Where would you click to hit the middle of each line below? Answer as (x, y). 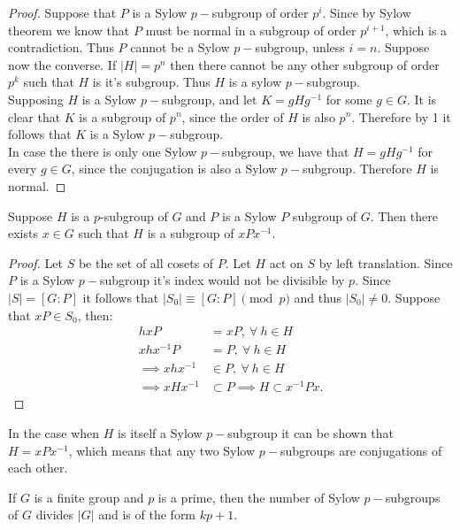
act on (286, 262)
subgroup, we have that (286, 151)
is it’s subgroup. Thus (151, 82)
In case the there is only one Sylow (103, 151)
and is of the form (147, 515)
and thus (318, 297)
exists (23, 233)
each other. (38, 468)
